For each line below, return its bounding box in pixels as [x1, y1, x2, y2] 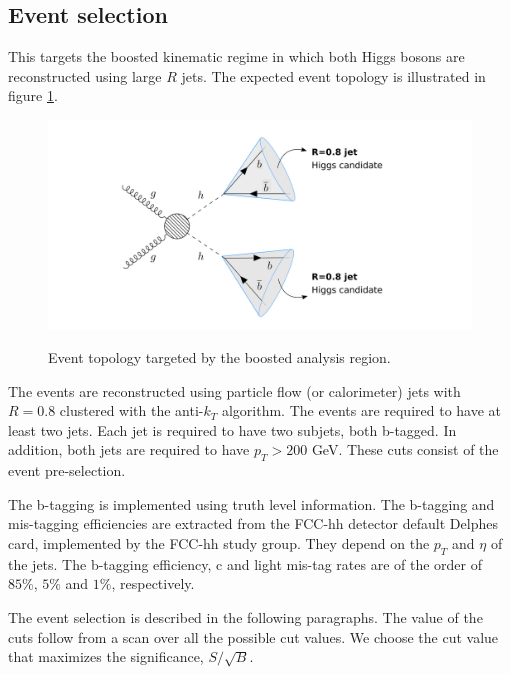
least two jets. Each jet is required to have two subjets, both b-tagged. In [8, 419, 457, 440]
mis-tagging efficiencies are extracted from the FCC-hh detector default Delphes [8, 513, 498, 534]
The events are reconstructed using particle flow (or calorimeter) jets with [8, 380, 461, 401]
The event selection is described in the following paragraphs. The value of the [8, 607, 483, 628]
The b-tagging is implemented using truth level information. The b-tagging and [8, 493, 495, 514]
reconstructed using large [8, 65, 162, 86]
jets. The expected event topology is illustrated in [181, 65, 486, 86]
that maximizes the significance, [8, 646, 204, 667]
